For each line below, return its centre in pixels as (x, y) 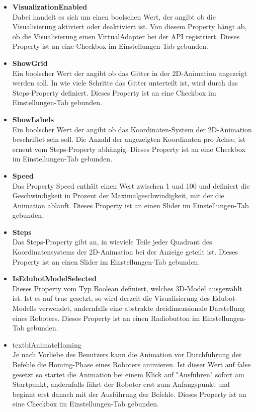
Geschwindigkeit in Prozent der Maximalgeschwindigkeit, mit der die (118, 195)
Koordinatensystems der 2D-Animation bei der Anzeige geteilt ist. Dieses (125, 252)
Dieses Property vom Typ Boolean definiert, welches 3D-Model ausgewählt (127, 288)
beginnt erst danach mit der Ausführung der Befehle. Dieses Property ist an (129, 394)
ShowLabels (33, 119)
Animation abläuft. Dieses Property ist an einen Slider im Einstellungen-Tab (131, 205)
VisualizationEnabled (50, 7)
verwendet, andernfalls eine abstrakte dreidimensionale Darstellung (142, 308)
